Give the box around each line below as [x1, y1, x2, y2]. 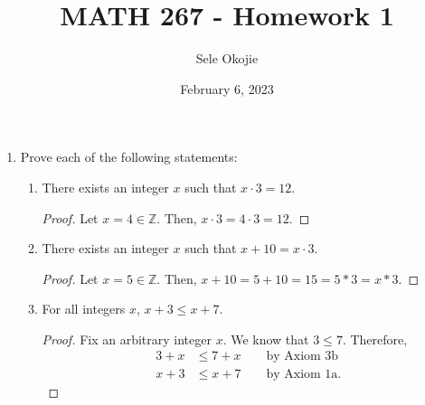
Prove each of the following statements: [20, 147, 238, 166]
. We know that [222, 329, 309, 348]
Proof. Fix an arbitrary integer [42, 329, 212, 348]
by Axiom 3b [266, 350, 339, 363]
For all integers [42, 299, 126, 318]
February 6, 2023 [180, 79, 274, 98]
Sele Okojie [195, 49, 259, 68]
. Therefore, [342, 329, 408, 348]
